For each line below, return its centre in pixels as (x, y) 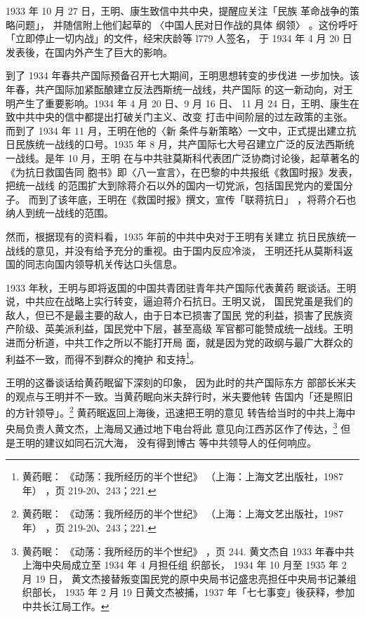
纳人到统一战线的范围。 (60, 213)
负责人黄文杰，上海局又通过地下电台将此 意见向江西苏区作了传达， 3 (181, 427)
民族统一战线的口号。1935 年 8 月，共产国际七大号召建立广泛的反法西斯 (180, 144)
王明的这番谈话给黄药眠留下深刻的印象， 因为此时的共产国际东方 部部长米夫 (181, 382)
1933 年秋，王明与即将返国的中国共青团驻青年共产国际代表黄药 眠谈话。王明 (181, 287)
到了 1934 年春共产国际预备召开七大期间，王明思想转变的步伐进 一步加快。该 (182, 75)
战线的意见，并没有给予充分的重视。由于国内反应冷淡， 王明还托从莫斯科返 (179, 250)
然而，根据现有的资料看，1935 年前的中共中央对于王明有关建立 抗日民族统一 (181, 236)
